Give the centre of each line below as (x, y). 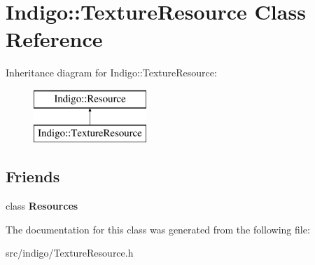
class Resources (42, 206)
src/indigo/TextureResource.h (70, 253)
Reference (54, 39)
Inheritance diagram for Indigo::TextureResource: (111, 73)
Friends (33, 176)
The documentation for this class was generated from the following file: (158, 229)
